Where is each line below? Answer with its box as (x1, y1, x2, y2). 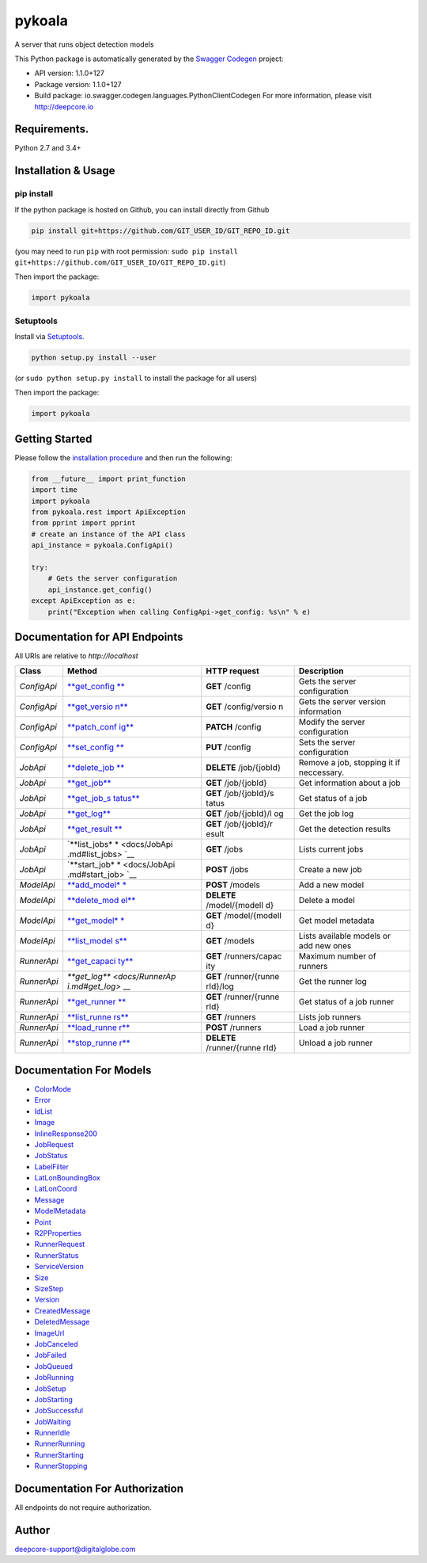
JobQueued (34, 1361, 74, 1370)
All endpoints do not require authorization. (14, 1503, 152, 1512)
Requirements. (14, 123, 89, 136)
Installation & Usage (14, 164, 115, 177)
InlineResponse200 (34, 1129, 98, 1138)
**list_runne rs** (67, 1012, 130, 1023)
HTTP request (206, 665, 260, 677)
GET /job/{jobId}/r (206, 818, 273, 829)
